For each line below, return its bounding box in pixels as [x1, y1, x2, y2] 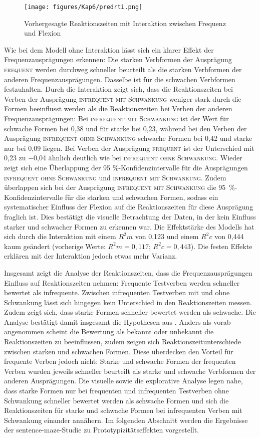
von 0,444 [214, 231, 244, 242]
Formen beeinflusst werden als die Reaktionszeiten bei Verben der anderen [4, 103, 232, 114]
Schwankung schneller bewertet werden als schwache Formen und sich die [4, 395, 229, 405]
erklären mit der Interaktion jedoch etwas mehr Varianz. [4, 251, 177, 261]
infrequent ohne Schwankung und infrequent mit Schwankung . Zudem [4, 172, 226, 182]
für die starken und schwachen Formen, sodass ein [65, 191, 218, 202]
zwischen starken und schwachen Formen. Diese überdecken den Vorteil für [4, 346, 233, 356]
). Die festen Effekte [190, 241, 252, 251]
